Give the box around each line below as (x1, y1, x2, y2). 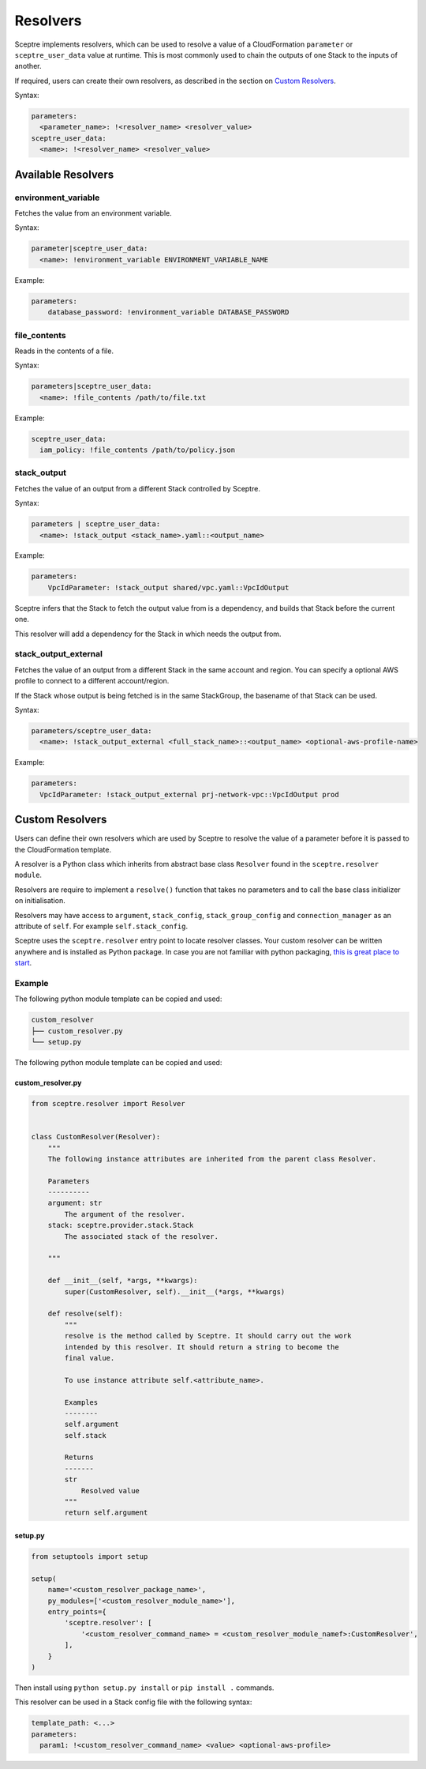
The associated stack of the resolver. (64, 1232, 219, 1240)
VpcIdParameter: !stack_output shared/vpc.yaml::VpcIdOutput (47, 583, 290, 592)
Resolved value (80, 1486, 140, 1495)
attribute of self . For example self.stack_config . (14, 921, 189, 931)
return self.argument (64, 1508, 148, 1517)
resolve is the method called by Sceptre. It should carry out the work (64, 1331, 352, 1341)
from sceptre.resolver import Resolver (31, 1099, 185, 1108)
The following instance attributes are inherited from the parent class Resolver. (47, 1154, 377, 1163)
